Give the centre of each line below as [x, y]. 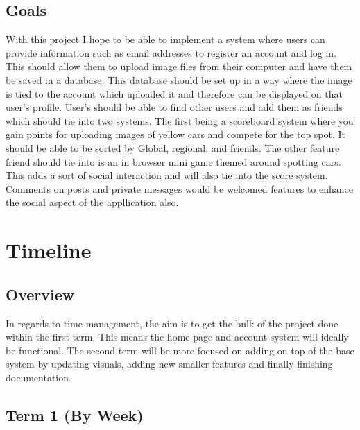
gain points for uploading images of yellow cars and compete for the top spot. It [176, 134]
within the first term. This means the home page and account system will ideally [177, 337]
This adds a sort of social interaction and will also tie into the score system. [167, 175]
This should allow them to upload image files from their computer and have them [179, 66]
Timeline [49, 250]
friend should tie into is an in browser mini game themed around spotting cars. [173, 161]
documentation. [38, 377]
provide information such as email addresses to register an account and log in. [171, 52]
